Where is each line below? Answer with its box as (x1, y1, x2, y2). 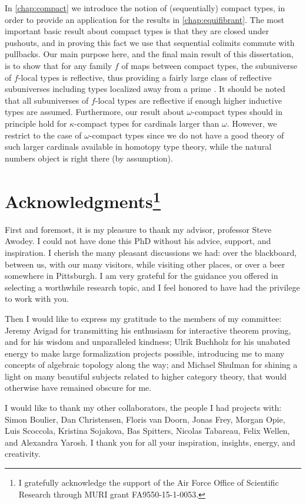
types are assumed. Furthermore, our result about (5, 106, 184, 118)
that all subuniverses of (5, 94, 89, 106)
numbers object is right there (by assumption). (5, 151, 173, 164)
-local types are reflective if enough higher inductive (95, 94, 282, 106)
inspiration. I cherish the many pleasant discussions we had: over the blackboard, (5, 246, 297, 258)
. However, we (227, 117, 277, 129)
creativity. (5, 447, 41, 460)
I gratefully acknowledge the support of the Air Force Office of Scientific (18, 476, 279, 489)
